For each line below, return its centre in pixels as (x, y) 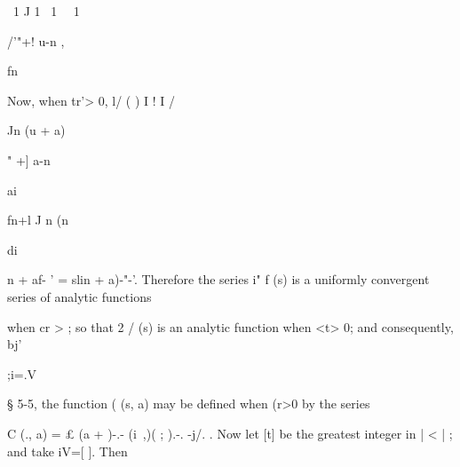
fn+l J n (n (38, 220)
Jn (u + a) (36, 130)
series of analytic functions (79, 296)
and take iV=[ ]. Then (67, 451)
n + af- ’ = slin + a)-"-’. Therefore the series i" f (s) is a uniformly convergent (218, 279)
